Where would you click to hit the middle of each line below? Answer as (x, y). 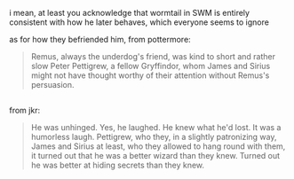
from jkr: (25, 111)
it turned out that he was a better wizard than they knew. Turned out (155, 156)
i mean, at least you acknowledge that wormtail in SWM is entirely (130, 13)
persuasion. (52, 85)
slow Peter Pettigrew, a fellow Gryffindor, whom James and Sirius (151, 66)
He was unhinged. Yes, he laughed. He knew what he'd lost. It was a (156, 128)
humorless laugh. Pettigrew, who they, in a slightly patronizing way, (154, 137)
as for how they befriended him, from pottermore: (100, 39)
